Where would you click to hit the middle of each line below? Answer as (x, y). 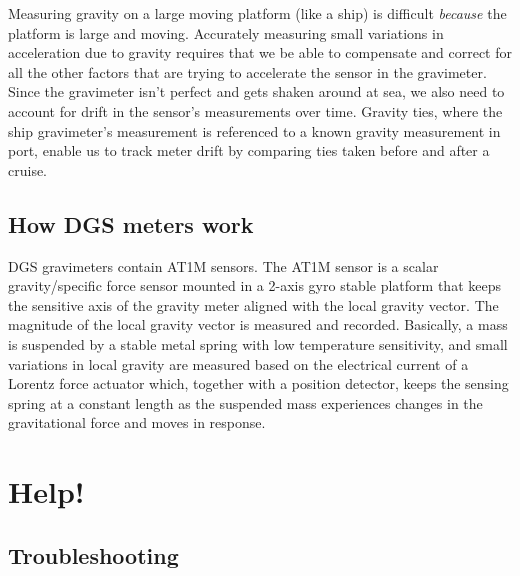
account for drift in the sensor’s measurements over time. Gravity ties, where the (255, 110)
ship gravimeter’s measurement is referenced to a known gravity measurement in (254, 130)
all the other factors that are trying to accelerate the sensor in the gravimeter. (247, 71)
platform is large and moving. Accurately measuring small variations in (226, 32)
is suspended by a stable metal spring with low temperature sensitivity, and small (258, 343)
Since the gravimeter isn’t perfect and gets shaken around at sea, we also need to (256, 91)
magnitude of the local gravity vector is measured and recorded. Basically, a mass (258, 324)
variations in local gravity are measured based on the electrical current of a (238, 363)
